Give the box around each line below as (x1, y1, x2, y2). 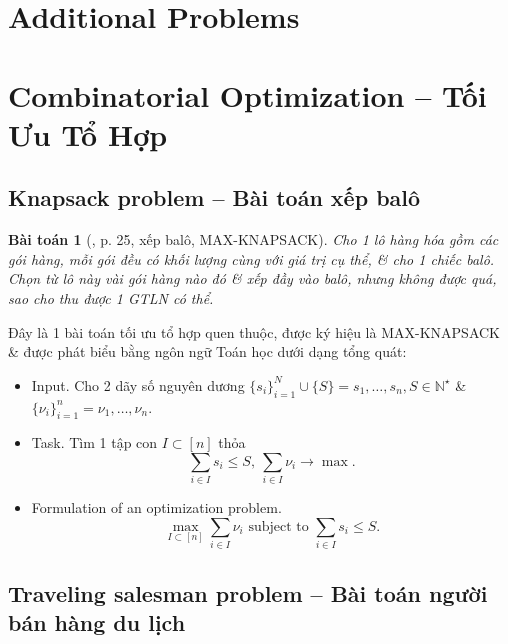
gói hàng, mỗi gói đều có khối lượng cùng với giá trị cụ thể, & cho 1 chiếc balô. (8, 248, 495, 269)
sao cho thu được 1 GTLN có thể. (8, 287, 214, 308)
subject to (248, 519, 309, 534)
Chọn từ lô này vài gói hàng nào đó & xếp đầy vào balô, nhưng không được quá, (8, 268, 497, 289)
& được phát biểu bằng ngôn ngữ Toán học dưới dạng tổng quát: (8, 341, 407, 362)
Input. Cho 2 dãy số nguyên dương (31, 374, 245, 395)
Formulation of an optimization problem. (31, 497, 282, 518)
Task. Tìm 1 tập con (31, 432, 158, 453)
